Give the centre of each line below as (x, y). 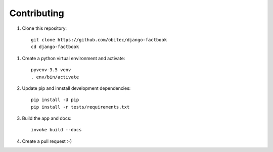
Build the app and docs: (47, 118)
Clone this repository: (44, 28)
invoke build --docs (56, 130)
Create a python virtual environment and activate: (74, 58)
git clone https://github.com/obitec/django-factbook (99, 40)
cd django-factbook (55, 47)
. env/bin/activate (55, 77)
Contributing (37, 13)
